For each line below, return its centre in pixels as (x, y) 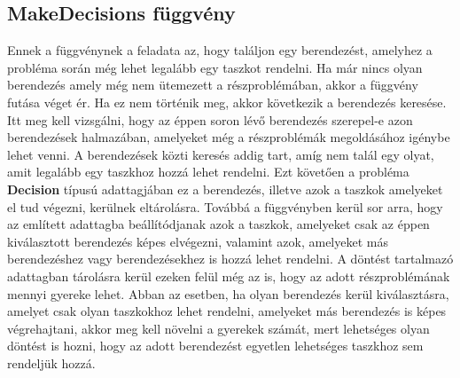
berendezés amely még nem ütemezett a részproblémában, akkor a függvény (213, 85)
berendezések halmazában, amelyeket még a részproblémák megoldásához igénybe (229, 137)
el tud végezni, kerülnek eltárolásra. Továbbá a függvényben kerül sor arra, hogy (225, 206)
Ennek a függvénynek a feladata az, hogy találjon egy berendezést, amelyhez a (220, 50)
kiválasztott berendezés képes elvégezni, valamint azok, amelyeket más (198, 241)
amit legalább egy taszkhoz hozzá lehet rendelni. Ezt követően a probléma (208, 172)
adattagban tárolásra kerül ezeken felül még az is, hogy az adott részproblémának (229, 276)
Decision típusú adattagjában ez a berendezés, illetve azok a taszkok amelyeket (225, 189)
